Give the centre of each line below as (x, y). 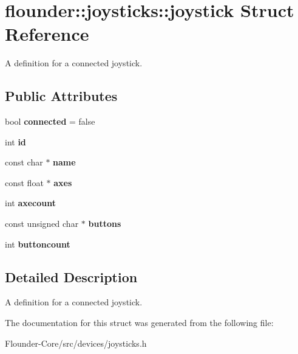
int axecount (31, 203)
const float (24, 182)
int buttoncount (38, 244)
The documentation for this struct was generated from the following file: (139, 323)
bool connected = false (50, 121)
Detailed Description (71, 276)
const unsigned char (42, 224)
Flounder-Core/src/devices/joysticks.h (76, 343)
